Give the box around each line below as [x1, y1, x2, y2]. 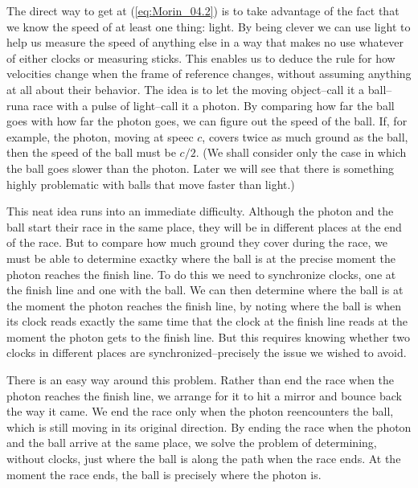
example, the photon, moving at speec [6, 128, 194, 145]
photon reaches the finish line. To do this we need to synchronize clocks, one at [6, 265, 396, 282]
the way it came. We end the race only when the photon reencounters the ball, [6, 403, 394, 420]
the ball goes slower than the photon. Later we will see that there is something [6, 159, 395, 176]
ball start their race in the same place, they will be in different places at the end [6, 218, 402, 235]
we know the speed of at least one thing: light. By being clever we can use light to [6, 18, 411, 35]
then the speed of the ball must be [6, 144, 176, 161]
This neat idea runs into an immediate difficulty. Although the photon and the [6, 203, 394, 219]
